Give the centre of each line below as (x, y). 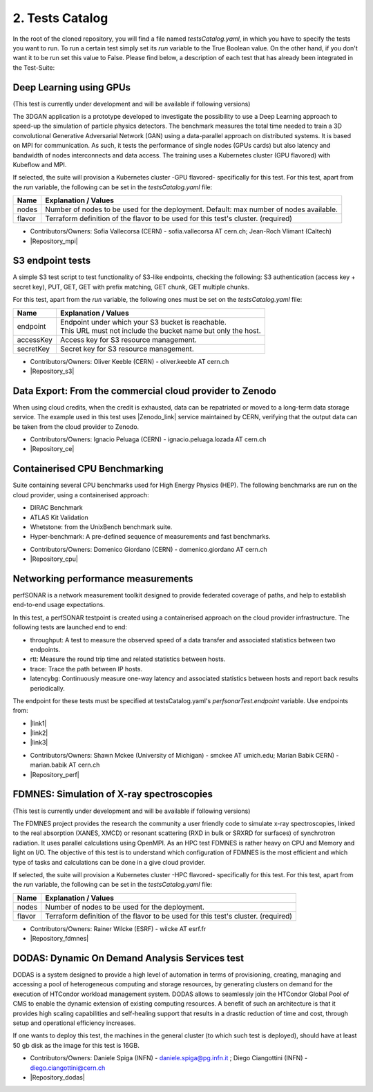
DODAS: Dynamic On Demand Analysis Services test (128, 958)
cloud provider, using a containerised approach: (81, 495)
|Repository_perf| (55, 774)
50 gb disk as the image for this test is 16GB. (76, 1045)
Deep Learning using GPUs (72, 87)
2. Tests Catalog (60, 18)
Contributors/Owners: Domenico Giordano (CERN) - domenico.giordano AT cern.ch (149, 549)
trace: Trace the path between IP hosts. (86, 669)
